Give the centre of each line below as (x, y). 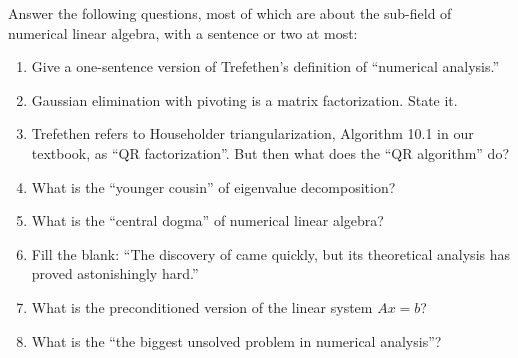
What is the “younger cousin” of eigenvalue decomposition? (213, 186)
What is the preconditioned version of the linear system (202, 306)
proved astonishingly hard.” (115, 273)
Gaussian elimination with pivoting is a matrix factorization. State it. (244, 99)
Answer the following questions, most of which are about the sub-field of (230, 13)
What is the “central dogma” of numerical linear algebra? (207, 220)
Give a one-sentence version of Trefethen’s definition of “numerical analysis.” (265, 66)
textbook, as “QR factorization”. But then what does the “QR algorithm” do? (270, 152)
